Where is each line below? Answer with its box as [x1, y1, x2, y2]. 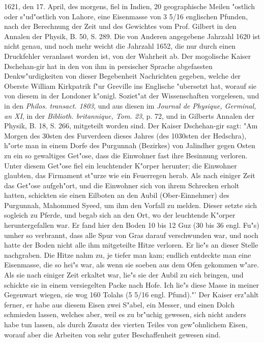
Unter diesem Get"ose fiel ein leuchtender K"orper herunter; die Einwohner [4, 160, 237, 170]
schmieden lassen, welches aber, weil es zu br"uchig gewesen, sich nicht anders [4, 309, 246, 320]
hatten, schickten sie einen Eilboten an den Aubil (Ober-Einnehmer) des [4, 190, 229, 200]
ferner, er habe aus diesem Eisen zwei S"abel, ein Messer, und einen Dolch [4, 299, 234, 310]
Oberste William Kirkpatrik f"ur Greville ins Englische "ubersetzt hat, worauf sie [4, 80, 257, 91]
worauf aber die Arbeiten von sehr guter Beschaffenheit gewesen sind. [4, 329, 221, 339]
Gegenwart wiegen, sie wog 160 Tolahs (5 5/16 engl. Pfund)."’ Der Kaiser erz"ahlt [4, 289, 259, 300]
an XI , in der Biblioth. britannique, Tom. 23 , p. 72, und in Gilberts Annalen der [4, 110, 255, 121]
